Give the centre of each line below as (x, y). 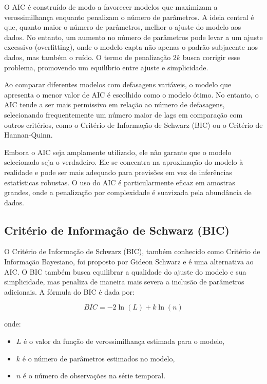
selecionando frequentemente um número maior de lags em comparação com (123, 114)
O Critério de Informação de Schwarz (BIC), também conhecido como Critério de (132, 251)
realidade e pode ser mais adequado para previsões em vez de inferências (118, 172)
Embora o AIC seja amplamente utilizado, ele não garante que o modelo (118, 152)
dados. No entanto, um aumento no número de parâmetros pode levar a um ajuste (133, 37)
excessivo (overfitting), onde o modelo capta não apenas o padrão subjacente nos (131, 47)
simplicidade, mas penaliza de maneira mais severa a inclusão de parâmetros (124, 282)
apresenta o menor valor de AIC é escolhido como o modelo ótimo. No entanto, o (131, 94)
